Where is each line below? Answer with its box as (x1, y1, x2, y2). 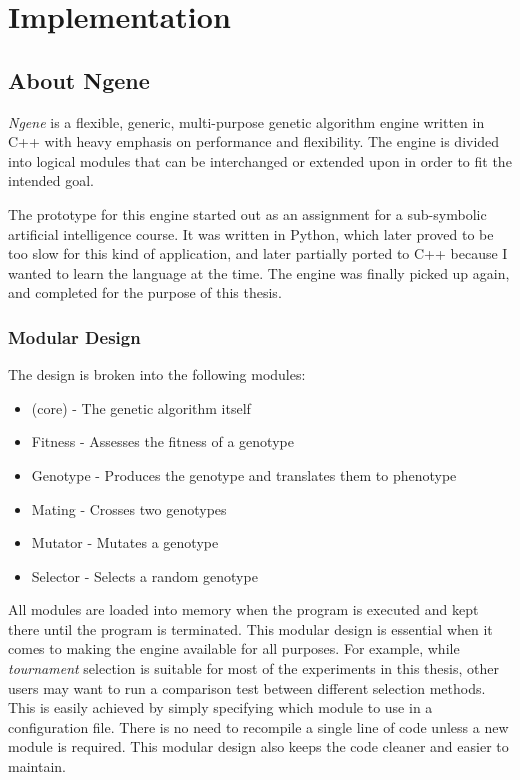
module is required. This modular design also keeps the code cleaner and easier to (8, 736, 509, 757)
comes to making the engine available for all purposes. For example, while (8, 638, 460, 659)
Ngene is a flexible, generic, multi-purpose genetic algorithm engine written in (8, 111, 485, 132)
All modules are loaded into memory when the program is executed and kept (8, 599, 479, 620)
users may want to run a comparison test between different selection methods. (8, 677, 486, 698)
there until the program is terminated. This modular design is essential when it (8, 618, 493, 639)
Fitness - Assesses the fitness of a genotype (31, 431, 294, 452)
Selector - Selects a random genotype (31, 565, 258, 586)
